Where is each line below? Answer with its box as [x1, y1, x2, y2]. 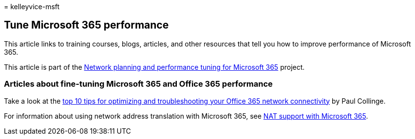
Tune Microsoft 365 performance [4, 19, 169, 31]
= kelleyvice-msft [4, 2, 60, 11]
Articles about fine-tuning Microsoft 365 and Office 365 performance [4, 79, 273, 89]
